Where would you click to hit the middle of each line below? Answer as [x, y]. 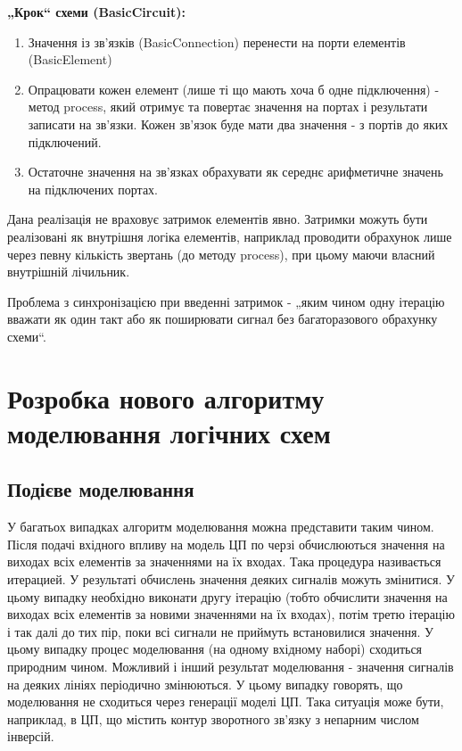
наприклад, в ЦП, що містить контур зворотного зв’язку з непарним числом [213, 718]
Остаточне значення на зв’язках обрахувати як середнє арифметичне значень [235, 172]
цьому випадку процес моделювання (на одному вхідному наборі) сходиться [215, 649]
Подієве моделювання [101, 489]
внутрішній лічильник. [69, 272]
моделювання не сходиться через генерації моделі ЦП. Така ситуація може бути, [226, 701]
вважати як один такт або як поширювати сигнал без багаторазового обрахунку [223, 319]
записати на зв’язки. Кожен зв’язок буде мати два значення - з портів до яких [238, 124]
